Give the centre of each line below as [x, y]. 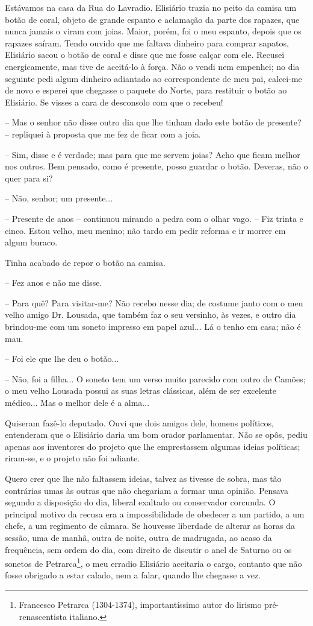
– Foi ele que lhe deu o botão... [62, 359]
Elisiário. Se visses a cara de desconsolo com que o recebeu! [114, 102]
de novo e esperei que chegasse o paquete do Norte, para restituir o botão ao [146, 90]
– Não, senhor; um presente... [59, 198]
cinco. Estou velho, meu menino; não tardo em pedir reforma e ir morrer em [145, 230]
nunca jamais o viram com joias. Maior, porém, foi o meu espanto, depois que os [153, 31]
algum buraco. [31, 242]
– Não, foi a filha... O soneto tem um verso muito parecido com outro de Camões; [155, 378]
